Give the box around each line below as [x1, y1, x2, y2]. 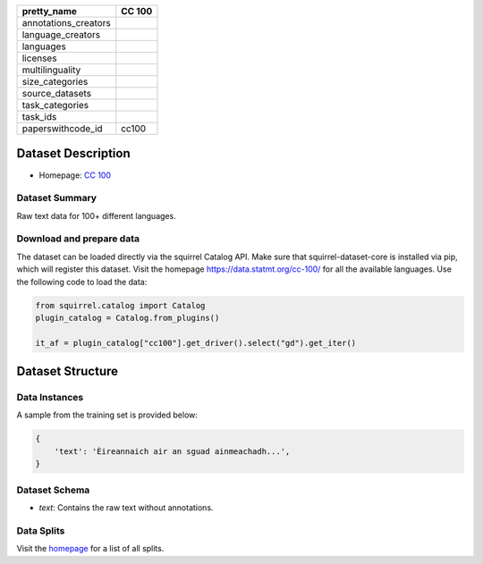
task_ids [21, 111, 57, 122]
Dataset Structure [16, 364, 119, 379]
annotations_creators [21, 17, 111, 29]
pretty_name [21, 5, 78, 17]
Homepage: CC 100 [38, 170, 112, 181]
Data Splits [16, 524, 65, 536]
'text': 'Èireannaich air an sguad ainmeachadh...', [54, 446, 291, 456]
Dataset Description [16, 146, 131, 161]
